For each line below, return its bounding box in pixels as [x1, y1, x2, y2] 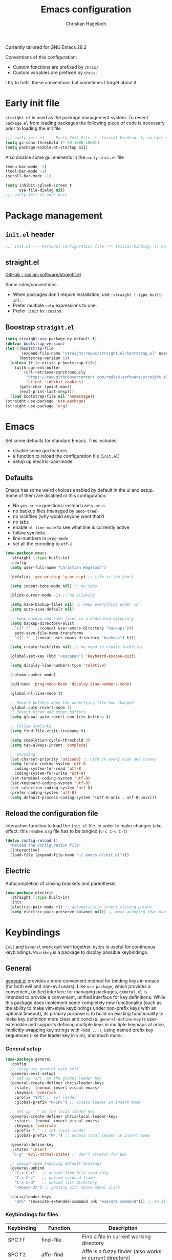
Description [108, 1224, 138, 1231]
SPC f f [8, 1236, 25, 1243]
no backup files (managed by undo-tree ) [12, 508, 98, 514]
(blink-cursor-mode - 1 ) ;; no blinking [10, 592, 95, 598]
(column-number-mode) [10, 672, 56, 677]
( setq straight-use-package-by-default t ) [5, 337, 97, 342]
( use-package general [5, 1057, 52, 1062]
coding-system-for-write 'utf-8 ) [14, 771, 86, 776]
